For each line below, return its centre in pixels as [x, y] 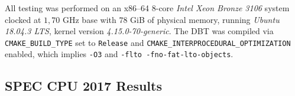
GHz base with [89, 19]
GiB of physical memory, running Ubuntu [205, 19]
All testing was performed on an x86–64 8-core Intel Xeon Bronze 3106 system [147, 8]
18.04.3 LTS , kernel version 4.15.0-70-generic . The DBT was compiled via [139, 31]
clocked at [23, 19]
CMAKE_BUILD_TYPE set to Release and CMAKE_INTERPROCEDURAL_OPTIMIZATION [148, 42]
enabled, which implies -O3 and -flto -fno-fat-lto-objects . [119, 54]
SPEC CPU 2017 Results [83, 86]
